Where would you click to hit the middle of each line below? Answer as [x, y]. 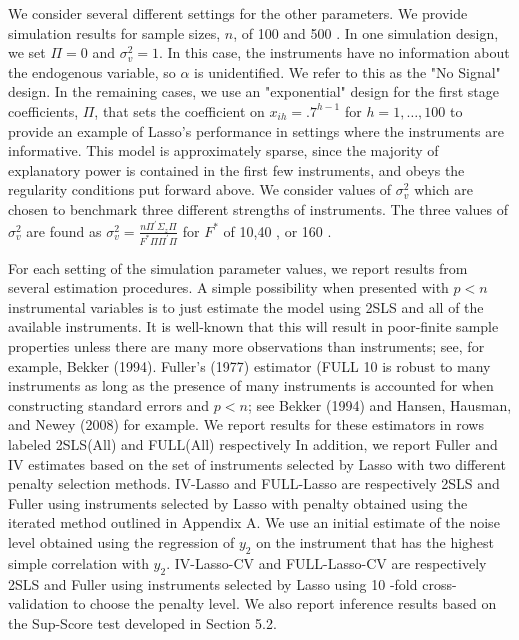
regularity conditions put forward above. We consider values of [200, 189]
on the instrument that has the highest [375, 542]
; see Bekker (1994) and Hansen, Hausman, [379, 404]
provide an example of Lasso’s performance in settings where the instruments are [256, 130]
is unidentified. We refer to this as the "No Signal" [347, 71]
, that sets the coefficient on [179, 110]
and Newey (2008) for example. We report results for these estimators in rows [246, 424]
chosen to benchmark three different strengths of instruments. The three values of [258, 208]
